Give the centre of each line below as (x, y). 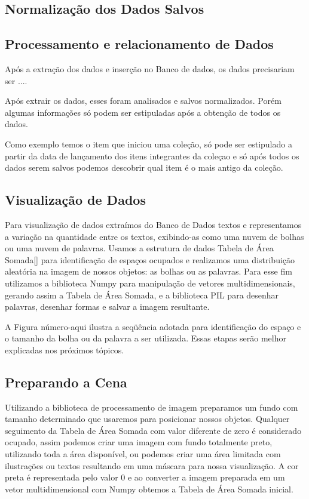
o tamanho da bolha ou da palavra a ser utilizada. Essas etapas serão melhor (146, 338)
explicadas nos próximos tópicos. (65, 349)
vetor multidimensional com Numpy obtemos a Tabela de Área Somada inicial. (149, 489)
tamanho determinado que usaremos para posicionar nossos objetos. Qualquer (147, 419)
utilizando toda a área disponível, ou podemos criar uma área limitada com (143, 454)
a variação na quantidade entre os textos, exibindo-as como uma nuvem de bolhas (154, 236)
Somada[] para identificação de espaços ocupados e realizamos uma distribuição (150, 259)
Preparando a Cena (66, 382)
